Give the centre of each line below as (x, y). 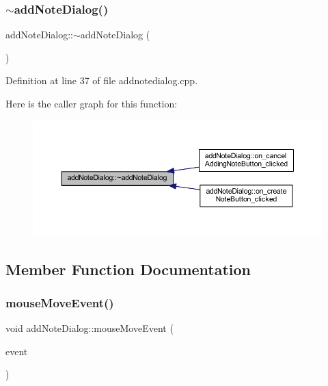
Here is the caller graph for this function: (92, 103)
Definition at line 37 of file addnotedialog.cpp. (102, 80)
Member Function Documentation (128, 269)
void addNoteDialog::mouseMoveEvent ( (90, 328)
